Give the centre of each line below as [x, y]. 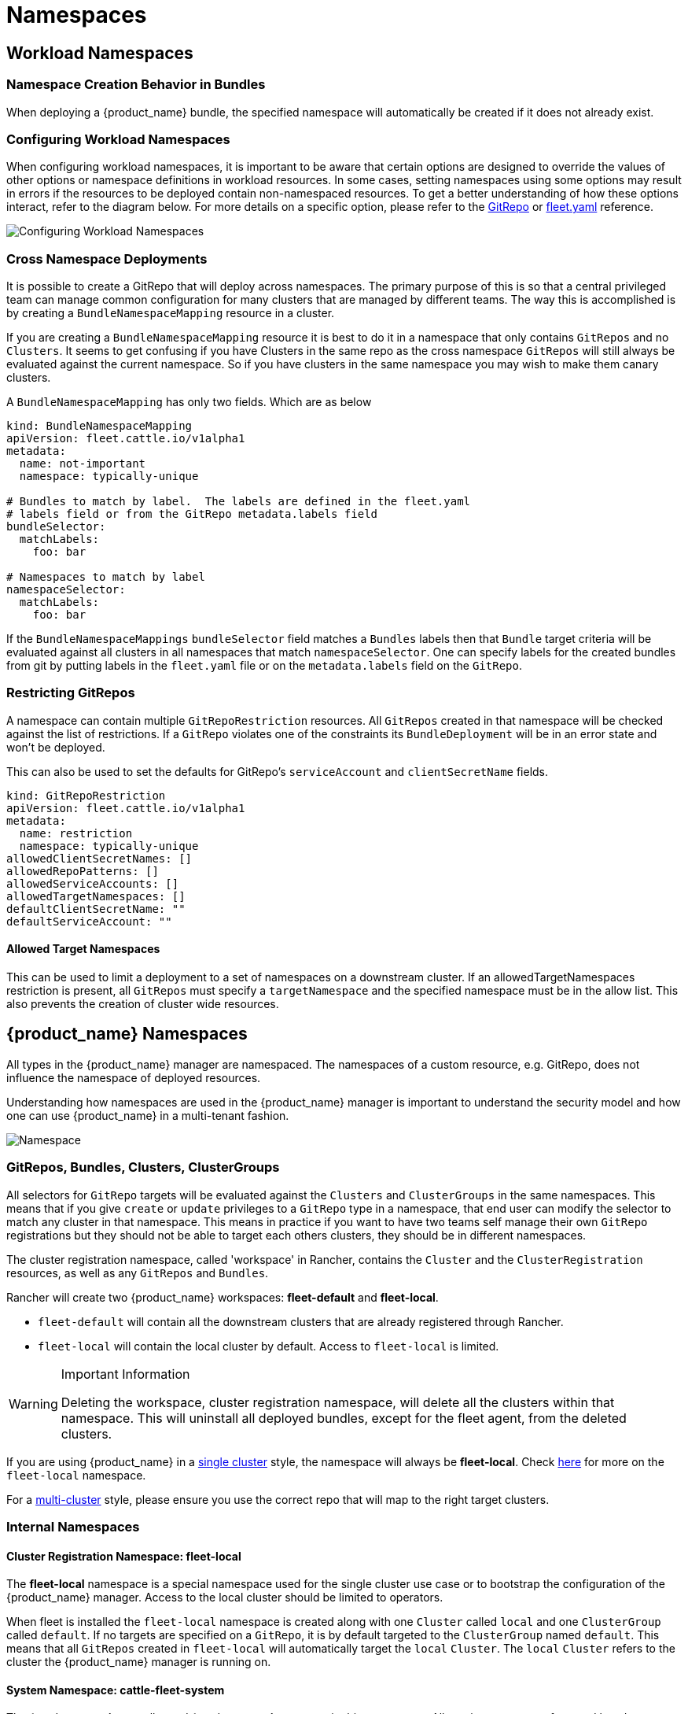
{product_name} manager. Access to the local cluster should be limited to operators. [225, 1598]
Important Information [125, 1374]
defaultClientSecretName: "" [96, 909]
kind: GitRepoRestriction [86, 795]
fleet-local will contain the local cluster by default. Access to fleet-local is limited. [269, 1346]
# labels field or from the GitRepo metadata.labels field [192, 514]
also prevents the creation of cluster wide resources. [143, 1004]
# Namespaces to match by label [106, 577]
